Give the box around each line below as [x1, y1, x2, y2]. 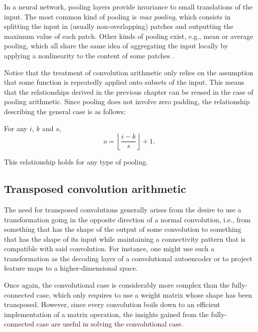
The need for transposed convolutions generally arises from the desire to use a [4, 204, 242, 214]
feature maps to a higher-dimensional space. [4, 263, 138, 273]
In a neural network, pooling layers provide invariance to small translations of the [4, 1, 253, 11]
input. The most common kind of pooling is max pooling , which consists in [4, 11, 231, 21]
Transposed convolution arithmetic [4, 181, 186, 196]
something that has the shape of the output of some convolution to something [4, 224, 242, 234]
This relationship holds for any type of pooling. [4, 157, 148, 167]
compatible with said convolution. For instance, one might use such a [4, 243, 215, 254]
